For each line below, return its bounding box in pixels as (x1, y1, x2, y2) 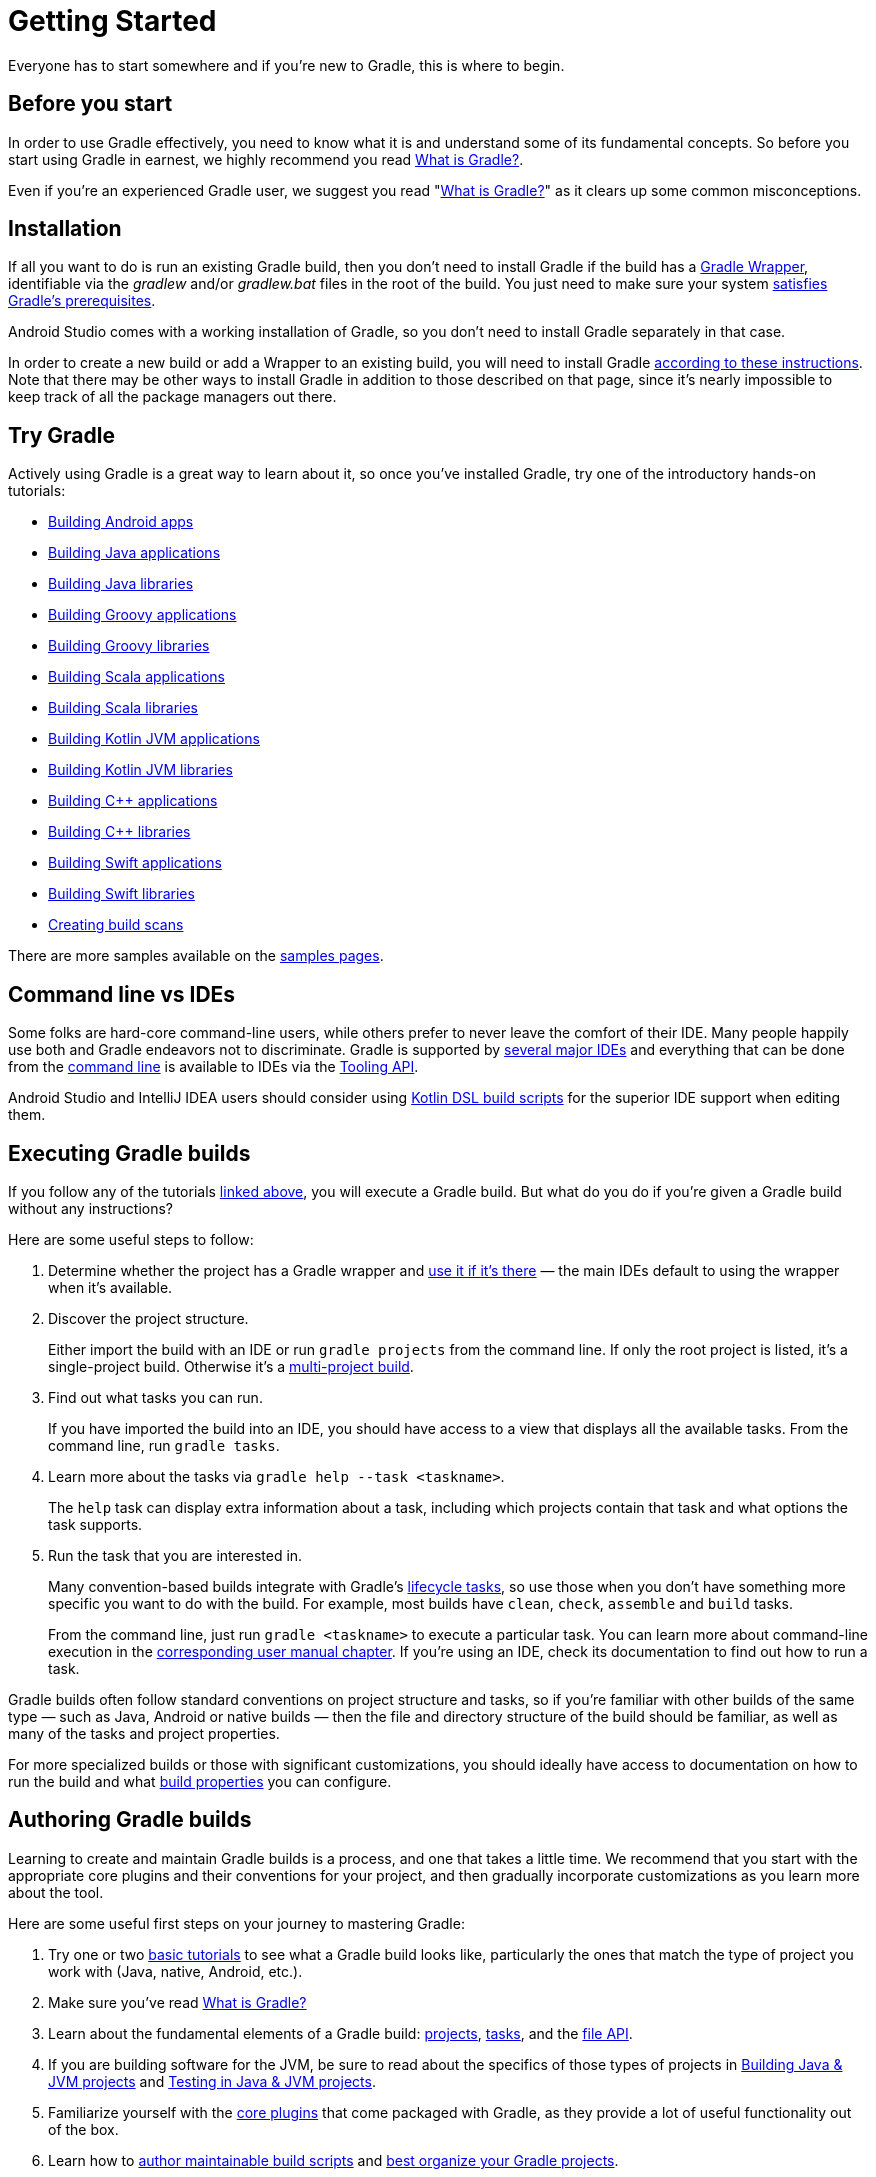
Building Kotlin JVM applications (48, 730, 260, 748)
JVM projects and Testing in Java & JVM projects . (48, 2072, 376, 2090)
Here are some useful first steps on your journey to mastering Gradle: (8, 1914, 465, 1932)
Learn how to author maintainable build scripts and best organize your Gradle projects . (48, 2151, 619, 2169)
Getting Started (8, 4, 217, 38)
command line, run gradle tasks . (48, 1436, 280, 1454)
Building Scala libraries (48, 699, 198, 717)
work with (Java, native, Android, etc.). (48, 1962, 303, 1980)
